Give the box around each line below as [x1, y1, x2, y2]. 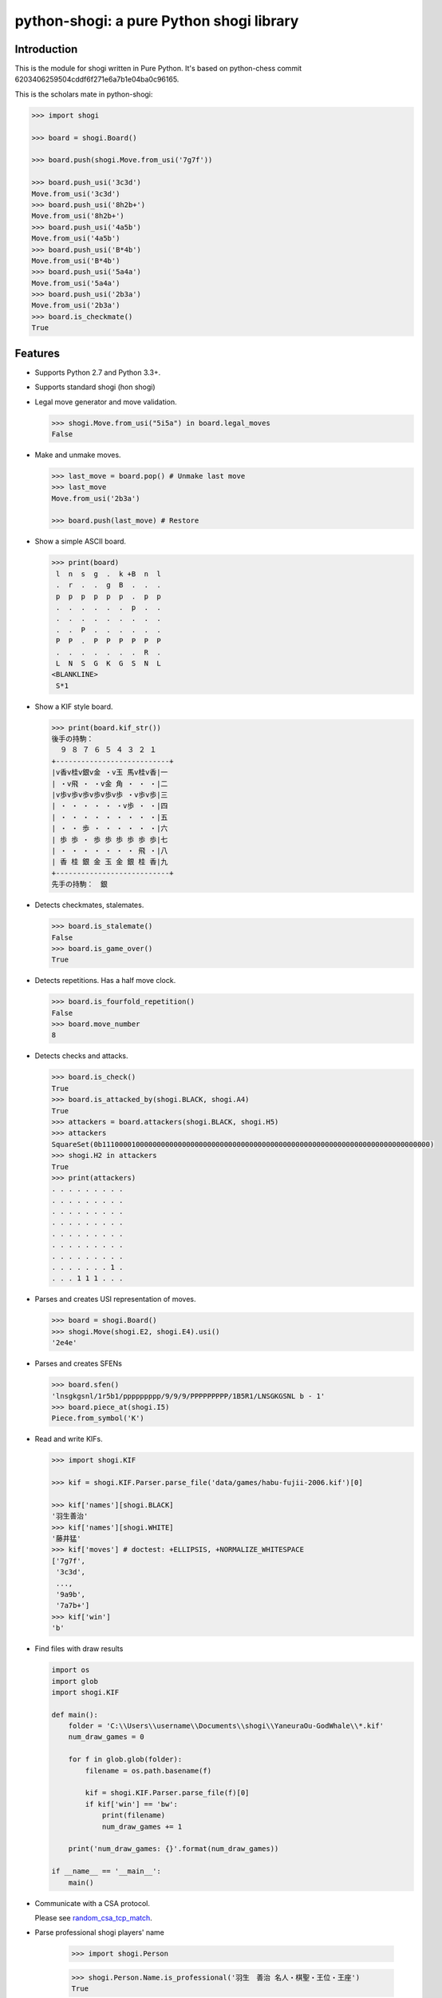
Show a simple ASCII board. [34, 536, 127, 547]
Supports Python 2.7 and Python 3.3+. [34, 368, 161, 377]
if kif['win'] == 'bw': [85, 1799, 179, 1809]
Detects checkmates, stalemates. [34, 900, 144, 910]
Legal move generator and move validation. [34, 396, 177, 407]
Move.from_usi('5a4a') [31, 278, 120, 288]
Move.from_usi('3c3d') [31, 189, 120, 198]
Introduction [14, 42, 78, 56]
